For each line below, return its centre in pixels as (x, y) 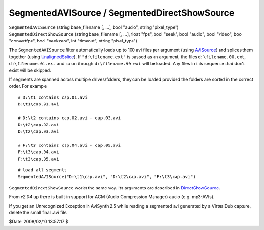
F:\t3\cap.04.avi (38, 152)
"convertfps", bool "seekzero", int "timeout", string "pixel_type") (73, 41)
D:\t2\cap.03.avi (38, 132)
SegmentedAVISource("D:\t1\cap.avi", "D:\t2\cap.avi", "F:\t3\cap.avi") (107, 177)
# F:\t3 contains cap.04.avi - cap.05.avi (69, 145)
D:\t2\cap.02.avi (38, 125)
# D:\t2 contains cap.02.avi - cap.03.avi (69, 118)
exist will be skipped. (30, 70)
